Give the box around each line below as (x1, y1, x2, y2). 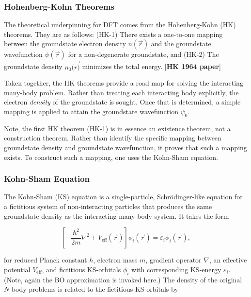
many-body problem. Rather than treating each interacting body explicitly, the (4, 87, 239, 97)
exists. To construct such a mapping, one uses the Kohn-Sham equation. (4, 152, 218, 162)
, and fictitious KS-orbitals (42, 264, 121, 274)
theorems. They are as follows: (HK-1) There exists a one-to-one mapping (4, 29, 223, 39)
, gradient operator (145, 255, 202, 265)
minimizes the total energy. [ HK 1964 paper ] (82, 61, 221, 71)
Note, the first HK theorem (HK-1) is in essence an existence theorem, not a (4, 123, 231, 133)
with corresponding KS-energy (131, 264, 221, 274)
